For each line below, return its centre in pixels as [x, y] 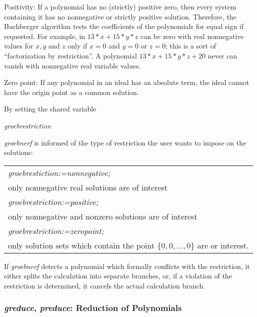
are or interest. [223, 245]
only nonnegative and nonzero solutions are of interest [103, 216]
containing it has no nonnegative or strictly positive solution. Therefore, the [120, 16]
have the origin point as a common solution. [71, 92]
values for [19, 46]
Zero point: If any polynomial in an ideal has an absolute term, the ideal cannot [127, 82]
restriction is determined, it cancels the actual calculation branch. [105, 285]
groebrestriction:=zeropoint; [56, 230]
